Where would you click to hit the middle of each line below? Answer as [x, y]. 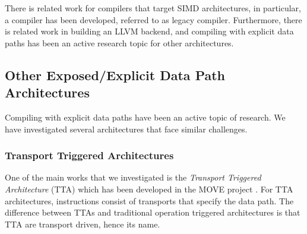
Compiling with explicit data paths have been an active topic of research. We [145, 117]
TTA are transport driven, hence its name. [83, 224]
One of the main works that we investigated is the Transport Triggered [133, 177]
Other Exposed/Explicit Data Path [115, 75]
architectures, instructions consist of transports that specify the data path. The [149, 200]
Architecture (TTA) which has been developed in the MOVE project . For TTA [149, 189]
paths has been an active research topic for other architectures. [119, 42]
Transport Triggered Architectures [89, 155]
